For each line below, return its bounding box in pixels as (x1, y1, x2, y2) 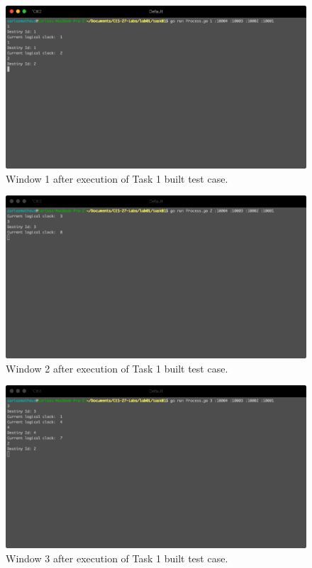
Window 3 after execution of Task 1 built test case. (6, 550, 228, 565)
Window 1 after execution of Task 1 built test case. (6, 171, 228, 186)
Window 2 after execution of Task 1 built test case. (6, 360, 228, 375)
